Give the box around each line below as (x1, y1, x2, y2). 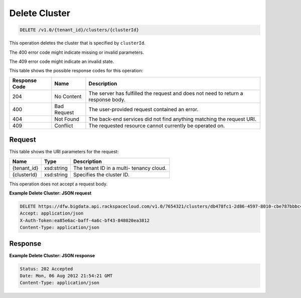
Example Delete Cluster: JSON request (9, 190, 92, 196)
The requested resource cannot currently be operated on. (88, 122, 225, 129)
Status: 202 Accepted (20, 266, 73, 271)
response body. (88, 96, 125, 103)
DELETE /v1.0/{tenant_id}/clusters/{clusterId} (20, 27, 139, 33)
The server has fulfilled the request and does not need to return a (88, 89, 243, 96)
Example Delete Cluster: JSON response (9, 252, 95, 258)
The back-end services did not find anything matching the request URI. (88, 116, 257, 123)
